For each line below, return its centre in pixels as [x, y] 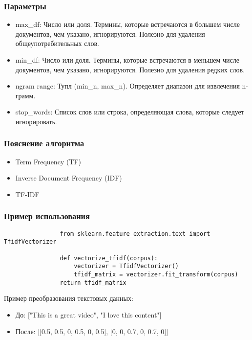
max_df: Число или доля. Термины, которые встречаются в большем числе [127, 24]
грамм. [25, 95]
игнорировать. [36, 121]
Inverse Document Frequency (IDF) [69, 178]
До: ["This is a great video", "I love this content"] [88, 314]
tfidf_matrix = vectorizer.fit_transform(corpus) [156, 275]
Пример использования [47, 216]
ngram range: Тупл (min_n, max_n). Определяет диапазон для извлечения [127, 86]
